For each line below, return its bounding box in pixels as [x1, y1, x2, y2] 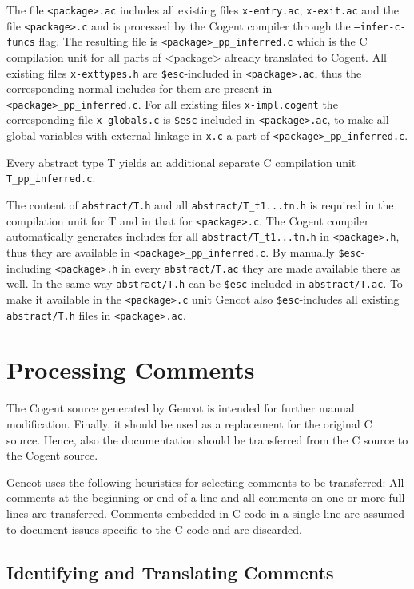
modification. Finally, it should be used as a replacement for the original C [6, 416, 372, 432]
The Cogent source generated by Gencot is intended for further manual [6, 400, 355, 416]
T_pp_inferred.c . [6, 169, 96, 186]
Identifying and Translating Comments [6, 559, 334, 584]
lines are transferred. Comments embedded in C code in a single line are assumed [6, 504, 404, 521]
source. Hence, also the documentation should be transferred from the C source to [6, 431, 408, 448]
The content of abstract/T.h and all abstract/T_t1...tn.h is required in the [6, 197, 394, 213]
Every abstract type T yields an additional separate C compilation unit [6, 153, 356, 170]
